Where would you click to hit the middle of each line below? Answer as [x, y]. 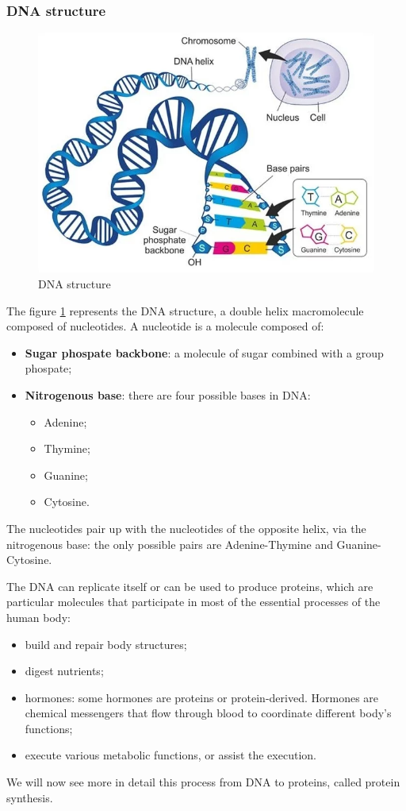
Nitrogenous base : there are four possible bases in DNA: [168, 394]
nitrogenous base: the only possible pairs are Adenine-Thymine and [170, 544]
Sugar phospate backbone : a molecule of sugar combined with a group [204, 352]
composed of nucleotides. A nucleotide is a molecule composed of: [165, 326]
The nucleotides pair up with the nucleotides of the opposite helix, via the [186, 528]
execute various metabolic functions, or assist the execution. [170, 755]
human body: [38, 617]
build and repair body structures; [106, 644]
